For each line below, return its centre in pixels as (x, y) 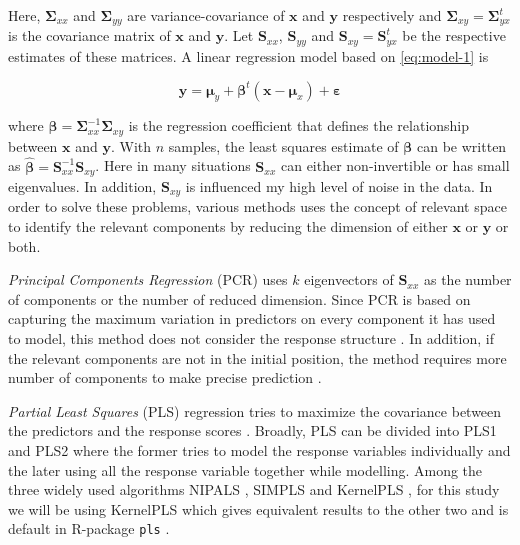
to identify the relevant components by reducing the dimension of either (228, 226)
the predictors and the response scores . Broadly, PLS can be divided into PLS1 (252, 430)
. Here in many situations (173, 165)
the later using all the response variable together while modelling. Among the (245, 469)
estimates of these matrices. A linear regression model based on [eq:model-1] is (248, 55)
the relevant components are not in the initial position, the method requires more (257, 357)
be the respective (454, 35)
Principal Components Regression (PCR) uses (148, 279)
